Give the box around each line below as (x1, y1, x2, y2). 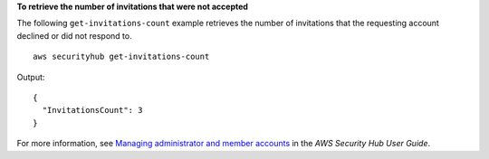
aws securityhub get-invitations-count (33, 51, 210, 62)
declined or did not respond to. (16, 30, 132, 41)
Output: (16, 71, 45, 82)
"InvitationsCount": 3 (42, 105, 143, 116)
